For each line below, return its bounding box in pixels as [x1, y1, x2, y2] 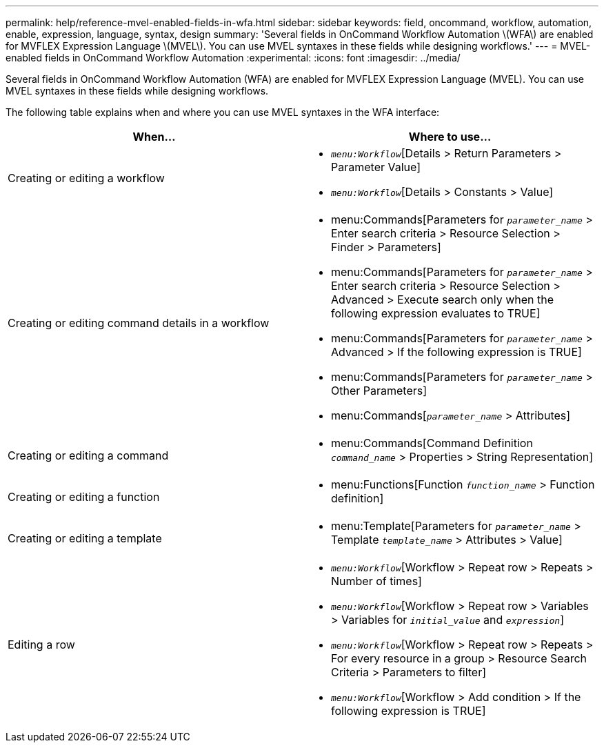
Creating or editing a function [8, 490, 160, 504]
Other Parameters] [331, 384, 427, 397]
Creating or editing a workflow [8, 171, 165, 185]
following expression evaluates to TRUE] [331, 306, 541, 320]
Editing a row [8, 638, 75, 651]
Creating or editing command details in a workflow [8, 316, 270, 330]
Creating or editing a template [8, 531, 162, 545]
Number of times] [331, 574, 422, 588]
